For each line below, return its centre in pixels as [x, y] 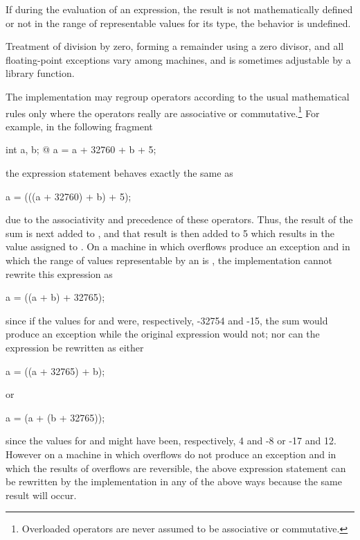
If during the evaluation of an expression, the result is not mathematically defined [179, 9]
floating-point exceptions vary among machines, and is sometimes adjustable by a [178, 59]
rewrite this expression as [59, 273]
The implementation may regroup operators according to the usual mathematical [178, 96]
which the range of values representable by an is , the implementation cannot [169, 260]
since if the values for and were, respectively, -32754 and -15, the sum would [167, 320]
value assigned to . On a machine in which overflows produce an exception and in [178, 246]
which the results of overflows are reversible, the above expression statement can [176, 468]
